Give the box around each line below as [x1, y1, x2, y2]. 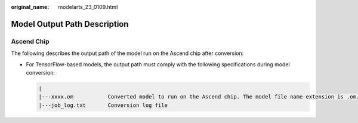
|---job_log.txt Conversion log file [38, 102, 168, 109]
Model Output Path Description [11, 19, 129, 29]
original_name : [11, 4, 50, 10]
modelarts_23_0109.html [58, 4, 118, 10]
